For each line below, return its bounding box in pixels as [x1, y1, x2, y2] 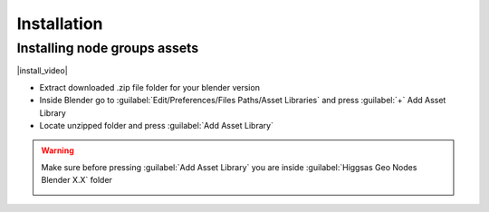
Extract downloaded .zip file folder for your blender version [39, 82, 260, 92]
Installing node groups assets [16, 40, 199, 56]
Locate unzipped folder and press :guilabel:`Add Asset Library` [39, 120, 273, 130]
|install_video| [16, 65, 68, 76]
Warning [41, 145, 74, 156]
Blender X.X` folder [41, 175, 113, 186]
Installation [16, 14, 103, 34]
